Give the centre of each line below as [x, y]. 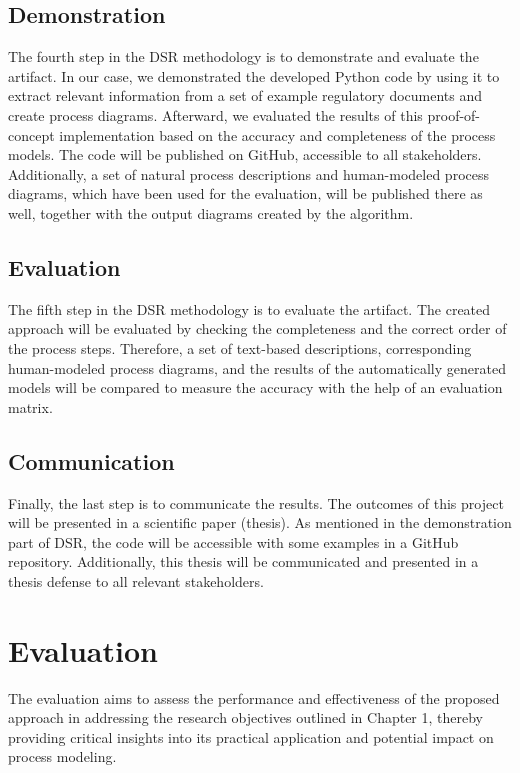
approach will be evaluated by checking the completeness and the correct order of [257, 328]
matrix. [30, 406]
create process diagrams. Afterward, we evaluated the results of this [215, 114]
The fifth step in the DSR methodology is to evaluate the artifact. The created [249, 308]
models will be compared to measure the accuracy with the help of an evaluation [255, 387]
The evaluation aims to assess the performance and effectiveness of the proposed [254, 697]
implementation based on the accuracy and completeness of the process [277, 134]
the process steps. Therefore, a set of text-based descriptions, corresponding [240, 347]
